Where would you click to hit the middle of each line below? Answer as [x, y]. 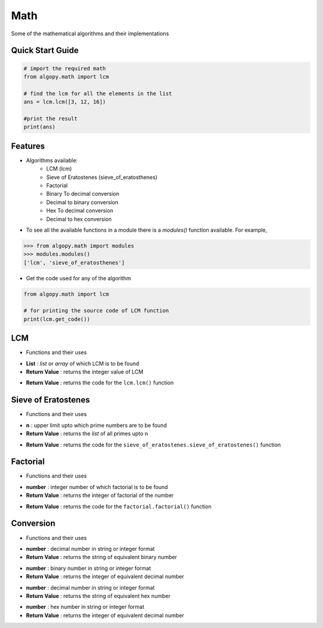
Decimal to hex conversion [79, 219]
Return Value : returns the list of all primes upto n [87, 433]
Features [28, 146]
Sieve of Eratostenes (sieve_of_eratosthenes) [102, 177]
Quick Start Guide [45, 51]
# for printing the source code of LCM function [96, 311]
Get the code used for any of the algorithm [79, 278]
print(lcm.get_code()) [57, 319]
